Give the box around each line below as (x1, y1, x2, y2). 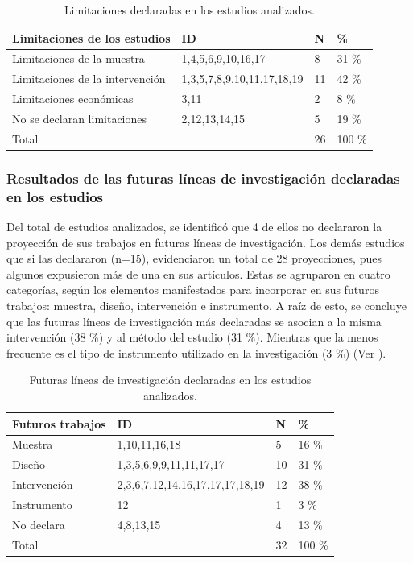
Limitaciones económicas (12, 90, 134, 107)
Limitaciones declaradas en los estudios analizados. (64, 2, 315, 18)
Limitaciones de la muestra (12, 50, 145, 67)
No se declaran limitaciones (12, 110, 147, 126)
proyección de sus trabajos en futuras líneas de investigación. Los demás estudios (6, 234, 405, 250)
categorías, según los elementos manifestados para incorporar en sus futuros (6, 281, 379, 298)
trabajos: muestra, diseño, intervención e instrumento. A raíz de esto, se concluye (6, 297, 407, 314)
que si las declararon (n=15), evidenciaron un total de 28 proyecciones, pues (6, 250, 382, 267)
